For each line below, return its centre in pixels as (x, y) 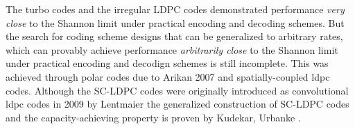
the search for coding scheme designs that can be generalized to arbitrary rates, (174, 36)
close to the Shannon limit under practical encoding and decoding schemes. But (175, 22)
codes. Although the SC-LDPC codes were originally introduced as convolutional (177, 90)
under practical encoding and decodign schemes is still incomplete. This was (167, 63)
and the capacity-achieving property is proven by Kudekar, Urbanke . (153, 117)
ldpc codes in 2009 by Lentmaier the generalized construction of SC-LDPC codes (177, 104)
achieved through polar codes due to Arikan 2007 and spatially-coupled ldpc (168, 76)
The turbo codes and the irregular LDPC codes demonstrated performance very (175, 9)
